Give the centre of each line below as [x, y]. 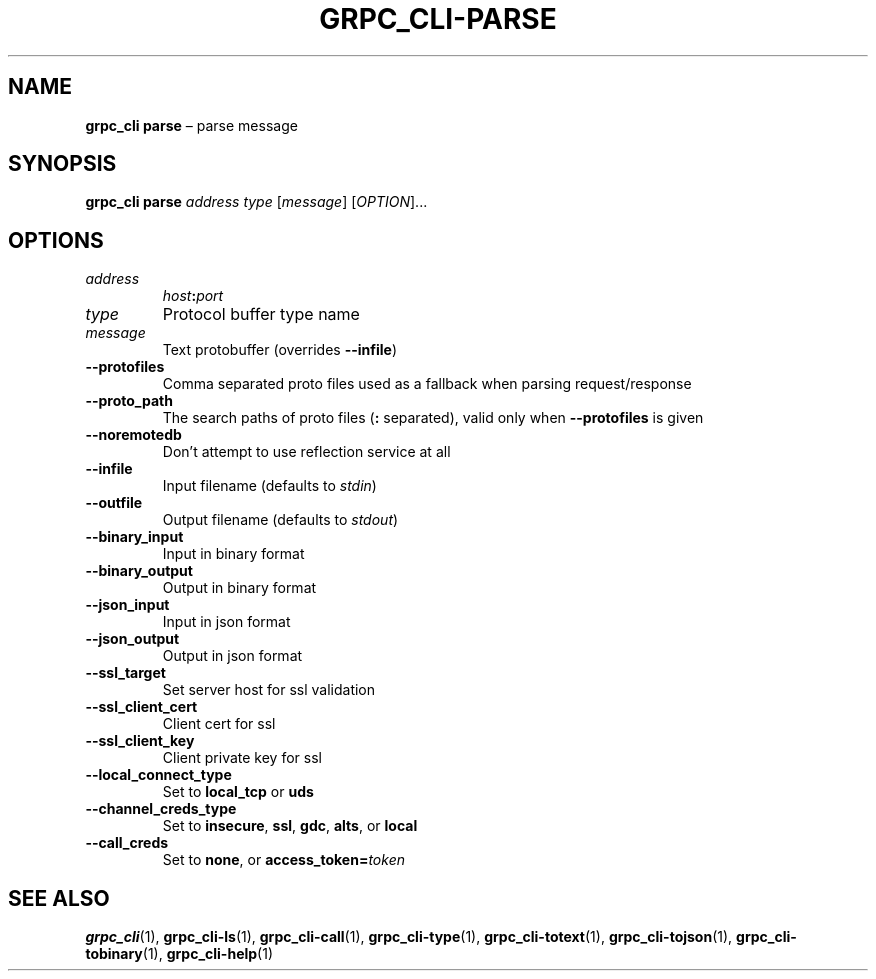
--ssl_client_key [140, 741]
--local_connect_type [158, 775]
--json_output [132, 639]
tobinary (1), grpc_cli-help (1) [179, 954]
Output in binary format [239, 588]
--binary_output [139, 571]
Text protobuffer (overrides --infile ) [280, 350]
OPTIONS [56, 240]
